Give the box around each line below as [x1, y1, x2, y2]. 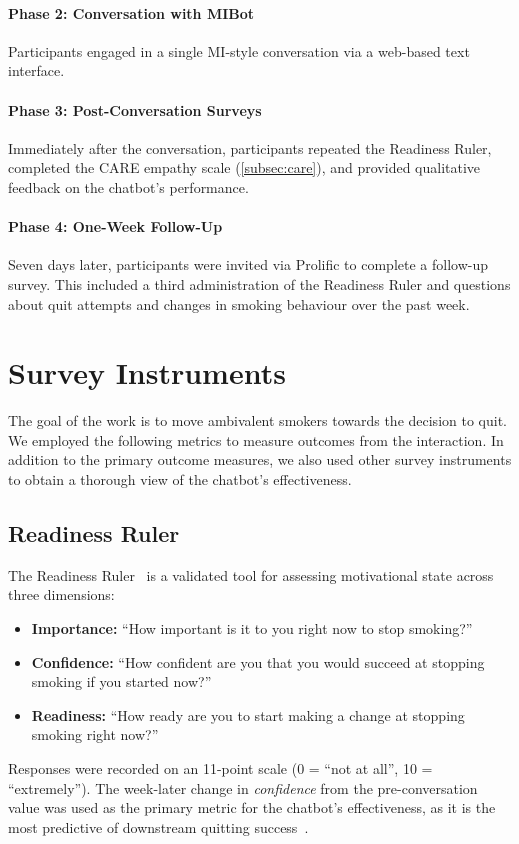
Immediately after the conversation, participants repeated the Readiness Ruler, [8, 137, 492, 158]
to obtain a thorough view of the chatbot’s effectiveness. [8, 469, 352, 490]
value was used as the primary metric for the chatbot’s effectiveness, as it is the [8, 797, 496, 818]
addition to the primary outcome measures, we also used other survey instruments [8, 449, 512, 470]
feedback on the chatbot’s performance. [8, 176, 249, 197]
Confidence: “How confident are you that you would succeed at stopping [31, 651, 485, 672]
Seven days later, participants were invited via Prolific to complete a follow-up [8, 254, 489, 275]
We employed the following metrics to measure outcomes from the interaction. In [8, 429, 504, 450]
